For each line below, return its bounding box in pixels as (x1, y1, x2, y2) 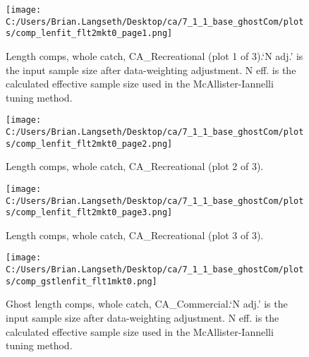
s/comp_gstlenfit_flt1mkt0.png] (6, 276, 157, 286)
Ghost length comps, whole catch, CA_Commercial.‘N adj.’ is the (6, 296, 288, 311)
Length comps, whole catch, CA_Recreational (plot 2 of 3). (6, 159, 264, 174)
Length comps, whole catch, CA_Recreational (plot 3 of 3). (6, 227, 264, 242)
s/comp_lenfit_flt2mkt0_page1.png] (6, 28, 173, 39)
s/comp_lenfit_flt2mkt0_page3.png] (6, 207, 173, 218)
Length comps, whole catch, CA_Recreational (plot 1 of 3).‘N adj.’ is (6, 48, 303, 63)
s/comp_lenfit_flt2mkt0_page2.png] (6, 138, 173, 149)
